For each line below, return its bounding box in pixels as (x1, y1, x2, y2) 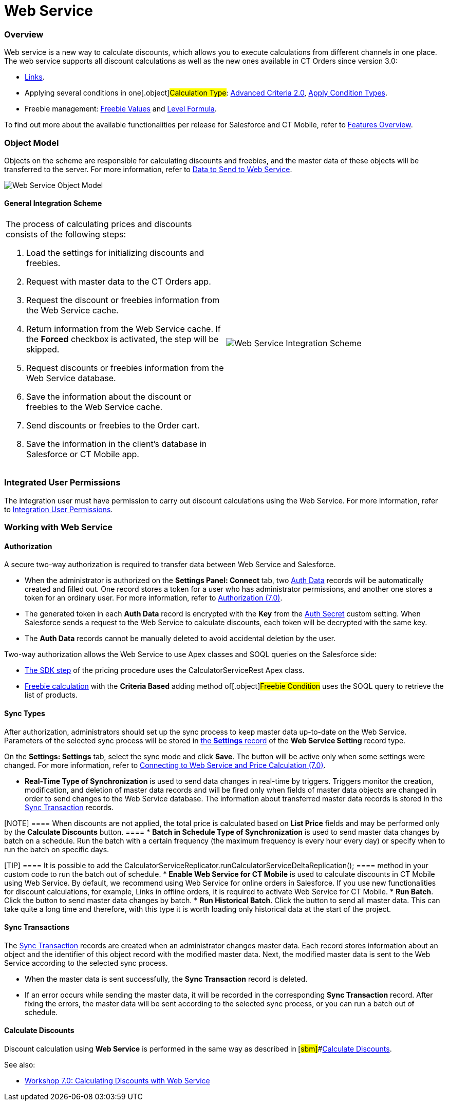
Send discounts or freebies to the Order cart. (26, 420, 200, 431)
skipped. (26, 344, 60, 355)
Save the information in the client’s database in (26, 439, 207, 450)
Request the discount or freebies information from (26, 295, 220, 306)
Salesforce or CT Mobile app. (26, 449, 139, 460)
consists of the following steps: (6, 229, 126, 240)
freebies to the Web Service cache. (26, 402, 163, 413)
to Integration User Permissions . (4, 504, 113, 514)
